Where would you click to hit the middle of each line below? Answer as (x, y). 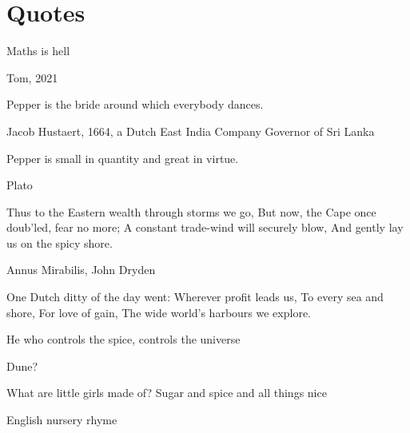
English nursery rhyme (62, 420)
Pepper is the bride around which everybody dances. (135, 104)
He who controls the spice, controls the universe (123, 339)
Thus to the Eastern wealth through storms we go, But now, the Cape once (191, 211)
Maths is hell (38, 51)
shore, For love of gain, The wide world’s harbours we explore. (159, 312)
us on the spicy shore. (60, 242)
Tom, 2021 (32, 77)
